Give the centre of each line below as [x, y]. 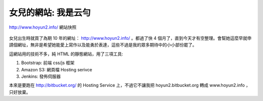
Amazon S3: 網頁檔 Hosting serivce [57, 69]
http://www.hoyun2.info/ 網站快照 [43, 27]
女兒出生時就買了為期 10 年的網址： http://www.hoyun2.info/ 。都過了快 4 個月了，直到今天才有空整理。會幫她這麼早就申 [130, 38]
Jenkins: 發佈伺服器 [41, 76]
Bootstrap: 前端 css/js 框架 [48, 63]
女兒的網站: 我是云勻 [50, 13]
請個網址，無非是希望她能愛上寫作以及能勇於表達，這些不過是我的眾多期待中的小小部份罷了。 [103, 45]
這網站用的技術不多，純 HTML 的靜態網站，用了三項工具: [66, 54]
